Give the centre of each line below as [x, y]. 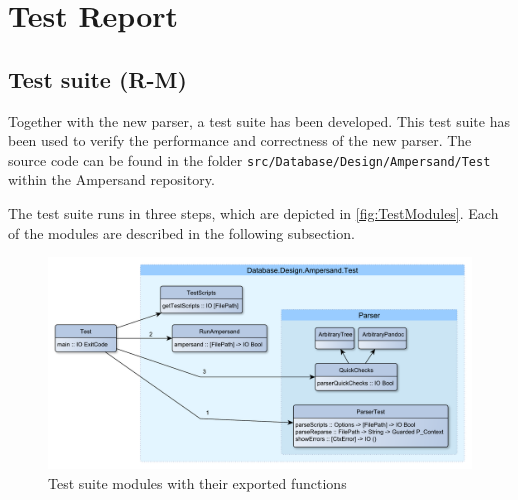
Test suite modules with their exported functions [197, 482]
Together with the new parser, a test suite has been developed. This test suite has [259, 120]
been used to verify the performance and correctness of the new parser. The [240, 140]
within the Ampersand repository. [111, 179]
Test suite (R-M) [97, 78]
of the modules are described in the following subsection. [181, 232]
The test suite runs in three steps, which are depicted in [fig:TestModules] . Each [253, 213]
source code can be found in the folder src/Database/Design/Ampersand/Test [249, 159]
